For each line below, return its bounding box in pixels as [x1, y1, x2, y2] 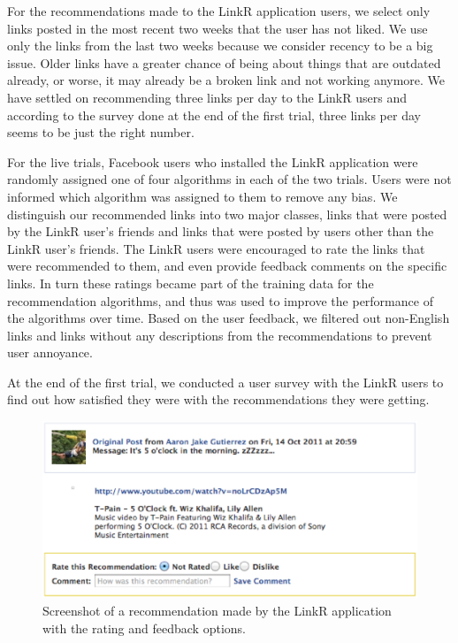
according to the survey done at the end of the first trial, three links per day [7, 105, 421, 124]
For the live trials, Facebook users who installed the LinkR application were [7, 152, 418, 171]
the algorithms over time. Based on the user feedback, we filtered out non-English [7, 309, 450, 327]
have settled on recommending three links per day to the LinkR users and [7, 88, 407, 106]
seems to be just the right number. [7, 123, 195, 142]
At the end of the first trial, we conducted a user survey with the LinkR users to [7, 372, 444, 391]
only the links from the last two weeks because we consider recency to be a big [7, 36, 433, 55]
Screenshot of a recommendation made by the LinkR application [42, 601, 392, 620]
